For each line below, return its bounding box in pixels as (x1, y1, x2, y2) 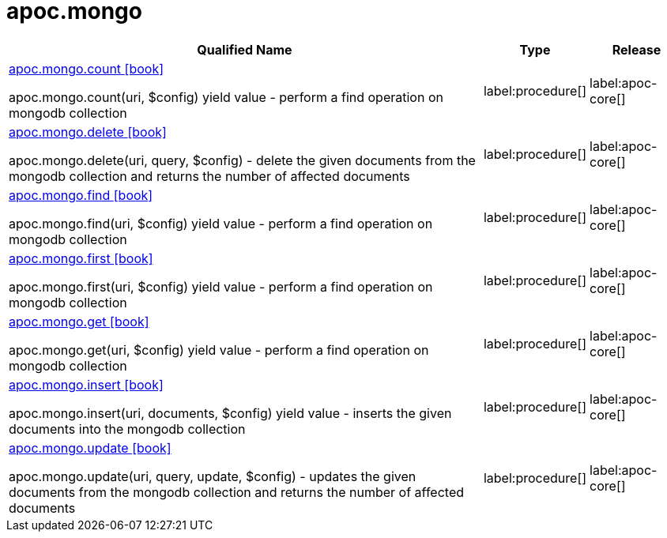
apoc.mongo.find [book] (9, 186, 153, 203)
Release (612, 41, 661, 58)
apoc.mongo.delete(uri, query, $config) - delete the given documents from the (9, 152, 476, 168)
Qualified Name (197, 41, 292, 58)
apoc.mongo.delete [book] (9, 123, 167, 140)
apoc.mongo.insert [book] (9, 376, 164, 393)
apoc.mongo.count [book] (9, 60, 164, 77)
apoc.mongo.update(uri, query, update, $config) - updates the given (9, 468, 416, 484)
